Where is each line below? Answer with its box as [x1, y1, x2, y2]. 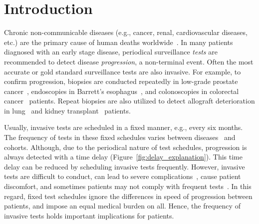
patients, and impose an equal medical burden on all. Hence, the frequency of [4, 200, 241, 211]
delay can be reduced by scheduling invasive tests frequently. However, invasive [4, 161, 245, 171]
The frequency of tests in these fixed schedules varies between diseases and [4, 132, 236, 142]
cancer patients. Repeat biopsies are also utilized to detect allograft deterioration [4, 95, 255, 106]
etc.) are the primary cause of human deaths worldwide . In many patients [4, 36, 233, 47]
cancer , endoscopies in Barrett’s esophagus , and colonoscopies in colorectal [4, 85, 239, 96]
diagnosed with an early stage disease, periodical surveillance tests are [4, 46, 218, 57]
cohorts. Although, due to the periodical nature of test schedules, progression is [4, 141, 247, 152]
